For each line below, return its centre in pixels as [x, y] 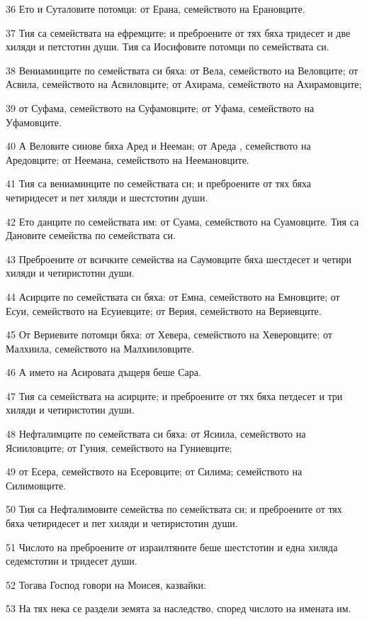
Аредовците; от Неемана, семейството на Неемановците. [128, 159]
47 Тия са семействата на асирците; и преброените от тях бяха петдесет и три [174, 395]
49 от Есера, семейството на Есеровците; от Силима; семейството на [154, 471]
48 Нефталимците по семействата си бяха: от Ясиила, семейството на [156, 434]
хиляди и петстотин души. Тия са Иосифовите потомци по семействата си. [168, 46]
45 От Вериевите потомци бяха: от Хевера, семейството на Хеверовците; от [169, 334]
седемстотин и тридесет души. [72, 561]
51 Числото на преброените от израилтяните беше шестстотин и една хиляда [172, 547]
